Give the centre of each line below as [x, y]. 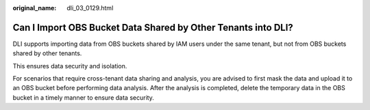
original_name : [35, 8]
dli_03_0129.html [90, 8]
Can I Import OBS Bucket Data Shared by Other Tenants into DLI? [153, 27]
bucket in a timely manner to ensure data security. [83, 97]
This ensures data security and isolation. [70, 66]
